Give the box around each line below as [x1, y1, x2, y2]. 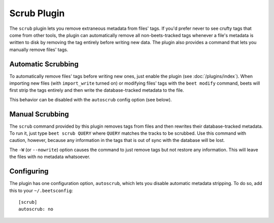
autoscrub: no [18, 206, 53, 212]
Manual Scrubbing [9, 109, 70, 119]
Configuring [9, 167, 49, 176]
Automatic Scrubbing [9, 60, 79, 68]
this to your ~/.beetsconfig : [9, 188, 73, 194]
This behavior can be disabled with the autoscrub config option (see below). [9, 96, 172, 102]
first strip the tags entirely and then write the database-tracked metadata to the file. [9, 87, 184, 93]
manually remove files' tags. [9, 46, 68, 53]
